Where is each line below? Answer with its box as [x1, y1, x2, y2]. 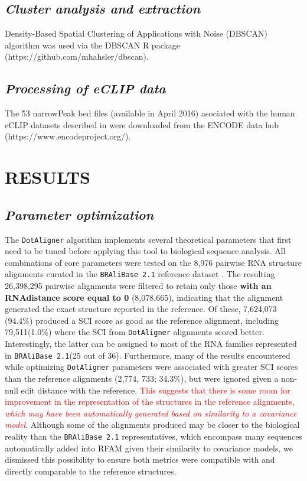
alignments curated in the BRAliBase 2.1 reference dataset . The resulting [5, 268, 275, 280]
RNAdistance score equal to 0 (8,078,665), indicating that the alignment [5, 291, 283, 303]
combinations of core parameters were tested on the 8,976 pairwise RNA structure [5, 256, 302, 268]
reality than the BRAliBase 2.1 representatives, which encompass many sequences [5, 430, 302, 442]
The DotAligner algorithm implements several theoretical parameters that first [5, 233, 292, 245]
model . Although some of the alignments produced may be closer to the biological [5, 418, 300, 431]
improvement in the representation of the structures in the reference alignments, [5, 395, 295, 408]
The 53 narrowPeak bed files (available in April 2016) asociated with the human [5, 107, 295, 119]
